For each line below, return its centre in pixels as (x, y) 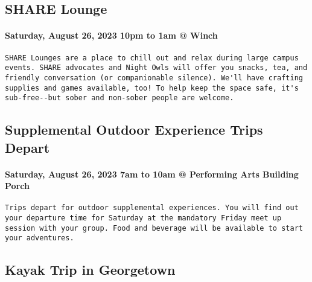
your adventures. (40, 238)
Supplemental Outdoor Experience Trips (134, 130)
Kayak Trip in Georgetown (90, 270)
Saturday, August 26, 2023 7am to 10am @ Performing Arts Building (152, 174)
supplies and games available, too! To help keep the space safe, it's (152, 88)
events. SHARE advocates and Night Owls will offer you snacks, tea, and (156, 68)
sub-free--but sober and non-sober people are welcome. (119, 98)
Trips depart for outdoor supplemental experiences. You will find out (152, 208)
